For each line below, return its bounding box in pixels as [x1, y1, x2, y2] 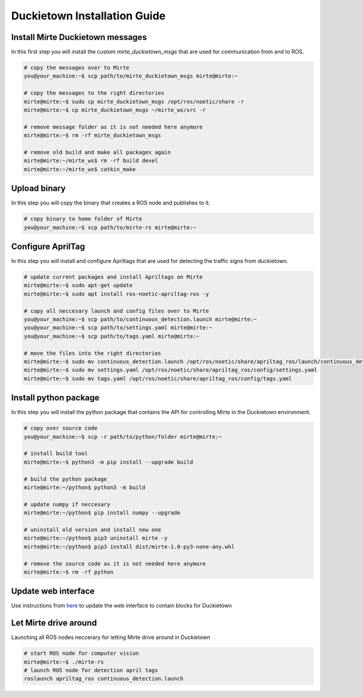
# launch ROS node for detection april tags [24, 667, 159, 674]
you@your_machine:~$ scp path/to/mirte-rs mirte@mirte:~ [24, 224, 197, 231]
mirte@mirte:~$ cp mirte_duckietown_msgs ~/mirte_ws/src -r [24, 106, 206, 113]
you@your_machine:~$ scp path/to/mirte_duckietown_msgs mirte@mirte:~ [24, 73, 238, 80]
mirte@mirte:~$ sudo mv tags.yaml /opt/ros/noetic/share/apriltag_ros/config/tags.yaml [24, 375, 292, 382]
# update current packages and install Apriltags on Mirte [24, 274, 203, 280]
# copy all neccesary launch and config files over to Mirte [24, 307, 209, 314]
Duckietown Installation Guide [11, 9, 166, 22]
